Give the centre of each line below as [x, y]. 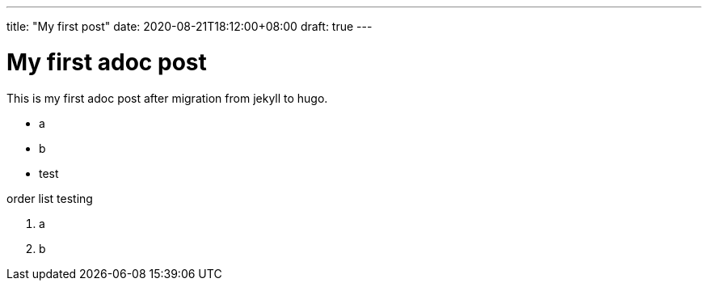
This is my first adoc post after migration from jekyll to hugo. [167, 98]
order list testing [50, 198]
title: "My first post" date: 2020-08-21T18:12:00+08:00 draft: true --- [190, 26]
